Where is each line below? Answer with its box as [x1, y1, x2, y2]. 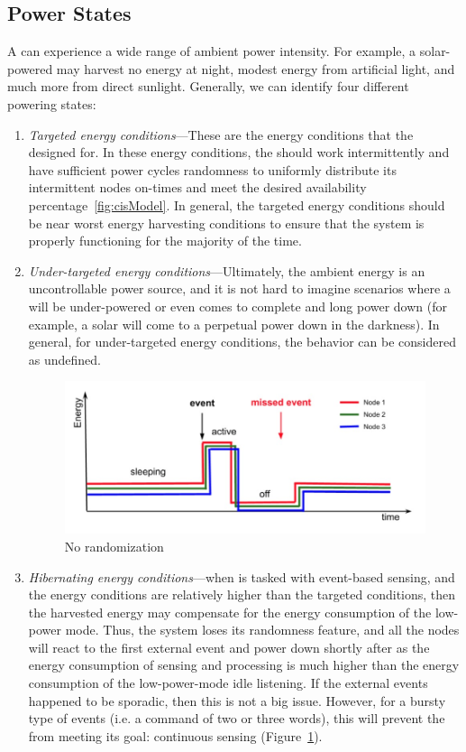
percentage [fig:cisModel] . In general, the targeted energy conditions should [28, 195, 445, 214]
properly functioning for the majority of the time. [28, 231, 302, 250]
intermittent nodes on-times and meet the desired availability [28, 178, 367, 197]
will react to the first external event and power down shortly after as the [28, 637, 430, 656]
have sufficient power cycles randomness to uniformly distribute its [28, 160, 397, 179]
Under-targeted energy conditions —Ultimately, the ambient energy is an [28, 261, 425, 280]
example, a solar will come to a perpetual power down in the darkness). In [28, 314, 440, 333]
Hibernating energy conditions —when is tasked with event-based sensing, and [28, 567, 455, 586]
